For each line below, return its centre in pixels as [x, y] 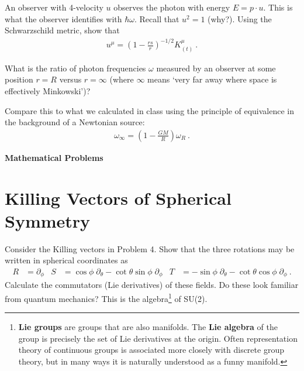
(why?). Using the [240, 18]
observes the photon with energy [172, 7]
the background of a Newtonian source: [75, 122]
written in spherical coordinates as [66, 260]
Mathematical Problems [54, 157]
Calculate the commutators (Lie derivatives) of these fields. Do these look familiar [152, 285]
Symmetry [48, 220]
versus [70, 79]
